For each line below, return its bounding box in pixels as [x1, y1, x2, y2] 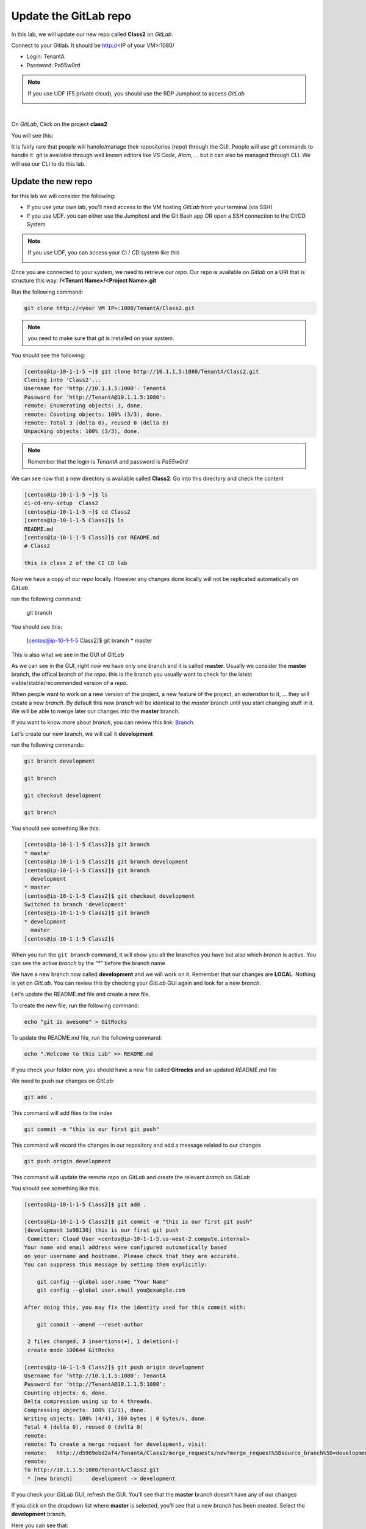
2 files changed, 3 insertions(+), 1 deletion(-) [27, 1338, 179, 1345]
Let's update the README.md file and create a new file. [11, 991, 151, 998]
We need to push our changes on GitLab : [11, 1077, 115, 1084]
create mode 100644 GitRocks [27, 1346, 115, 1353]
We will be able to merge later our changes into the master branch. [11, 707, 180, 715]
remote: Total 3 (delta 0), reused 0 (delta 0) [24, 419, 169, 426]
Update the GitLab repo [11, 9, 131, 23]
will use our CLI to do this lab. [11, 160, 86, 168]
